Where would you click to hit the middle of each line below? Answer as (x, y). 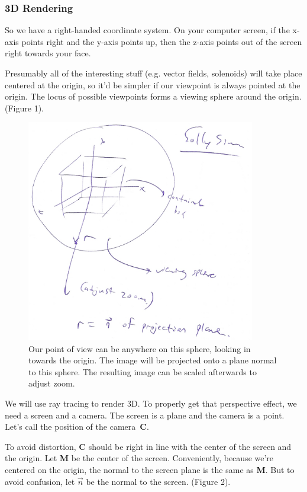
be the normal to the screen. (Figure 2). (158, 481)
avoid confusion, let (40, 481)
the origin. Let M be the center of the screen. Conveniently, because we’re (139, 458)
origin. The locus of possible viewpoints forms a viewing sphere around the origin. (153, 96)
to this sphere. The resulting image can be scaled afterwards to (143, 371)
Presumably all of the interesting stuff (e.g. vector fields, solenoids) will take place (153, 73)
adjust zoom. (52, 383)
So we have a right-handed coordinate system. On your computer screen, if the (147, 30)
